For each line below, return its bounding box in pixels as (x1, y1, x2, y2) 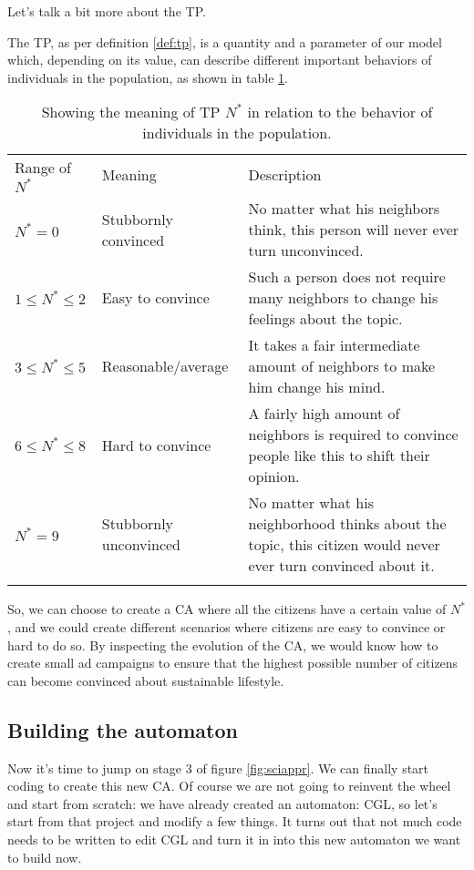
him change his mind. (248, 376, 386, 398)
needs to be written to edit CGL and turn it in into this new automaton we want (7, 829, 461, 848)
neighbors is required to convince (248, 424, 459, 445)
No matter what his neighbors (248, 198, 440, 220)
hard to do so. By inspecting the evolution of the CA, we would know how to (7, 635, 438, 654)
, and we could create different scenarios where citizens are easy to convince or (7, 617, 446, 636)
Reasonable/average (101, 355, 229, 377)
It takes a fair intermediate (248, 334, 420, 356)
